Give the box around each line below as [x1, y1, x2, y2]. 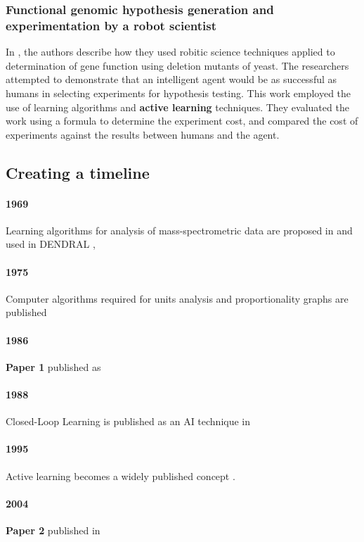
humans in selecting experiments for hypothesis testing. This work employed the [6, 85, 351, 100]
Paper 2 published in [6, 523, 100, 538]
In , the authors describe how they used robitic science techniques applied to [6, 44, 335, 59]
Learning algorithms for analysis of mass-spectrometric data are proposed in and [6, 222, 353, 237]
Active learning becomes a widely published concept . [6, 468, 235, 483]
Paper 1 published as [6, 359, 101, 374]
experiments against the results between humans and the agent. [6, 127, 280, 141]
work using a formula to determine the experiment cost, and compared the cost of [6, 113, 358, 128]
